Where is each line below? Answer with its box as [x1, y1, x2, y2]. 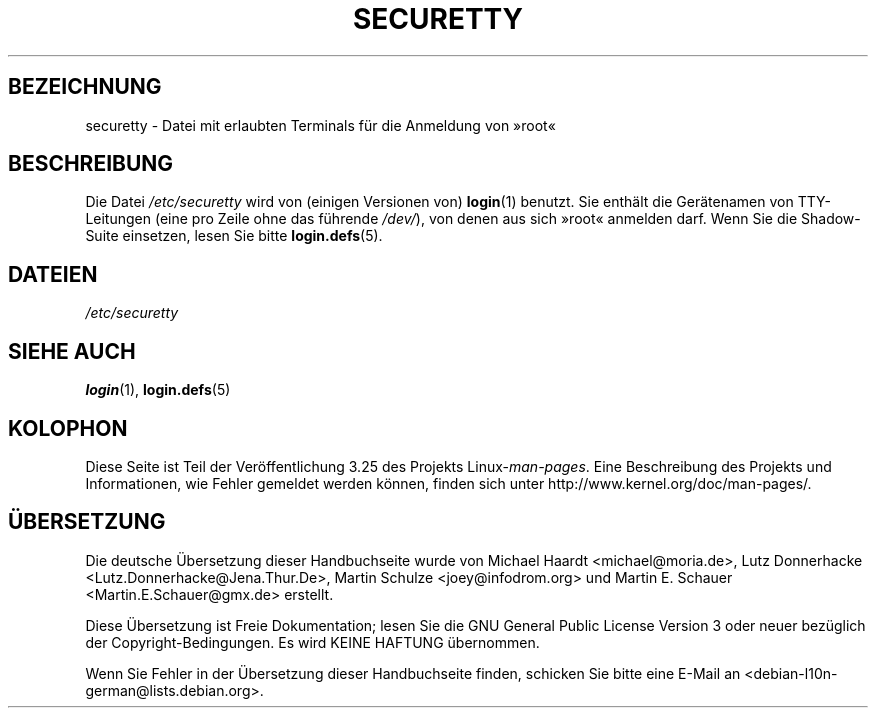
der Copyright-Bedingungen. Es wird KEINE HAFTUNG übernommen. [85, 633, 540, 651]
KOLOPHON [8, 415, 128, 441]
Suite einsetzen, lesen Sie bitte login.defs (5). [85, 227, 383, 245]
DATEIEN [8, 261, 98, 287]
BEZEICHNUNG [8, 74, 162, 100]
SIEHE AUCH [8, 338, 136, 364]
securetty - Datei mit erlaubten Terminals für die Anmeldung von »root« [85, 116, 556, 134]
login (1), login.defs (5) [85, 381, 231, 399]
